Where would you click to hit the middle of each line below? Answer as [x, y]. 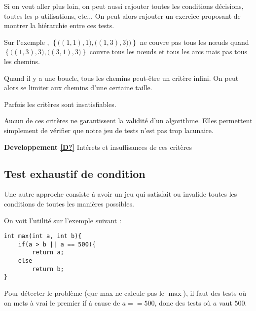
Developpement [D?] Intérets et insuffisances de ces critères [98, 147]
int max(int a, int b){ [43, 236]
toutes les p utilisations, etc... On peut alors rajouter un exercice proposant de [122, 16]
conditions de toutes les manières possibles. [69, 203]
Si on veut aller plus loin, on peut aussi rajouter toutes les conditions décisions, [124, 6]
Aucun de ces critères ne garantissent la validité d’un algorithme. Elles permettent [128, 121]
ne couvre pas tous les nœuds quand [194, 42]
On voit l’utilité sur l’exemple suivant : [63, 220]
